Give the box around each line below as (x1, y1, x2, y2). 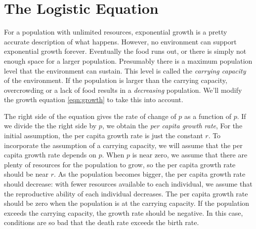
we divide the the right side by (4, 120, 97, 131)
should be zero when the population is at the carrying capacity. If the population (4, 198, 250, 208)
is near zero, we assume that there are (132, 150, 248, 160)
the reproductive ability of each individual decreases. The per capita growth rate (4, 188, 248, 198)
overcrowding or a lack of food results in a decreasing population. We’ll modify (4, 84, 242, 95)
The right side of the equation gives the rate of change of (4, 111, 176, 121)
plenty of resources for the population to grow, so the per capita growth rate (4, 159, 236, 169)
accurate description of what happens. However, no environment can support (4, 36, 237, 46)
